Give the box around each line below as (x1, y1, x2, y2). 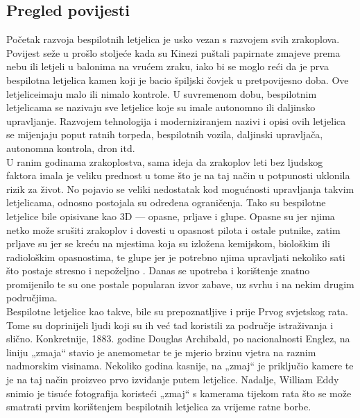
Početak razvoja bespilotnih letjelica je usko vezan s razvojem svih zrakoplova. (6, 32, 340, 47)
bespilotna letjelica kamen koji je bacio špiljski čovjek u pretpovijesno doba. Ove (6, 72, 349, 87)
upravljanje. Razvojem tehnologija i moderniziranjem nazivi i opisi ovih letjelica (6, 113, 346, 128)
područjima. (6, 290, 58, 305)
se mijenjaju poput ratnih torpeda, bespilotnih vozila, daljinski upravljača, (6, 127, 323, 142)
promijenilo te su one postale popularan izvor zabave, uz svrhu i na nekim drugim (6, 276, 354, 291)
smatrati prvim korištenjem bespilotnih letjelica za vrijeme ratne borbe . (6, 399, 311, 414)
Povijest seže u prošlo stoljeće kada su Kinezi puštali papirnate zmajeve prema (6, 45, 341, 60)
